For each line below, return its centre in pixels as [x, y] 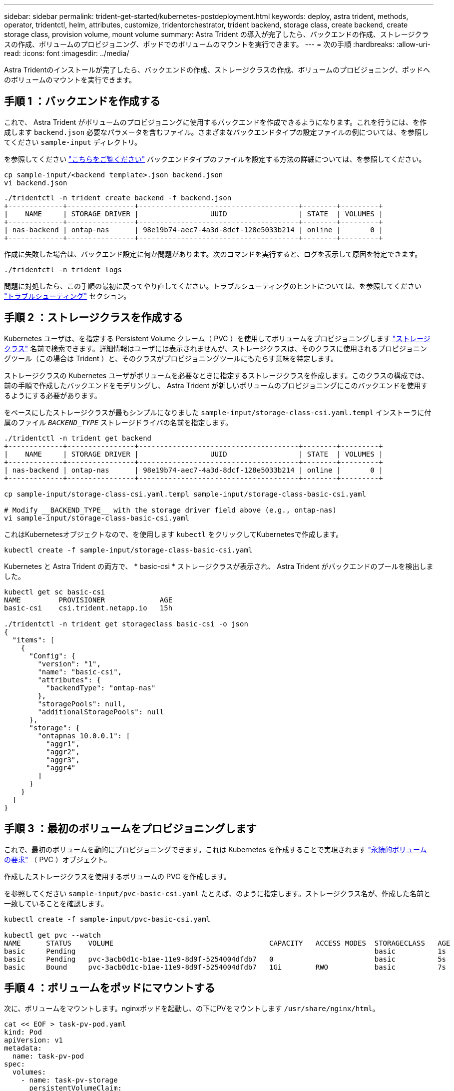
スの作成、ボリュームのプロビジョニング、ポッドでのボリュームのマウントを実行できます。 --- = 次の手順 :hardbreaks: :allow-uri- [217, 44]
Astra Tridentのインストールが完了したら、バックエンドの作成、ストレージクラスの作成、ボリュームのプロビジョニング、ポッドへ [217, 70]
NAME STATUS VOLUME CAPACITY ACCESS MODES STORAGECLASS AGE [227, 943]
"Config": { [52, 656]
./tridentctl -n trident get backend [78, 438]
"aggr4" [61, 768]
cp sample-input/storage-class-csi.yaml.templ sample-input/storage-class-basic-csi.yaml [185, 494]
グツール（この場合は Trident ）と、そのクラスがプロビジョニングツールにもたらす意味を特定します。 [171, 358]
